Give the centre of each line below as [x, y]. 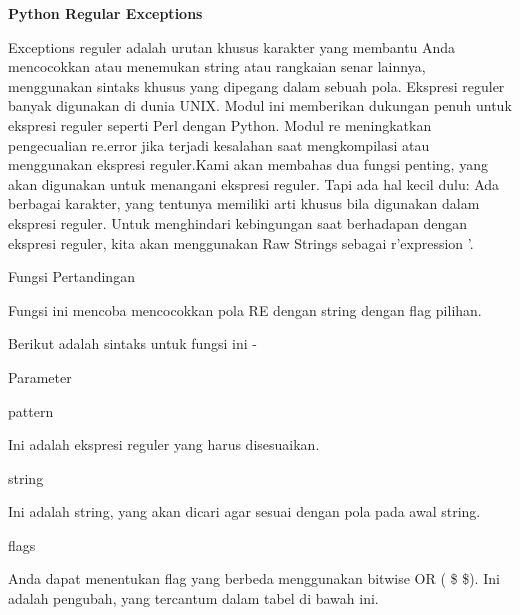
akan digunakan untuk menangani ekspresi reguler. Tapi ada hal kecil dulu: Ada [254, 183]
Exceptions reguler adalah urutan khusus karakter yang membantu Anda [232, 46]
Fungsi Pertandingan [71, 276]
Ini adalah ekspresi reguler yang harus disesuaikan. [164, 444]
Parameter [40, 376]
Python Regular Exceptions [105, 13]
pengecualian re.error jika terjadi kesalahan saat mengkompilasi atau [219, 144]
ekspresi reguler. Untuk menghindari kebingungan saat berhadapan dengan [238, 222]
